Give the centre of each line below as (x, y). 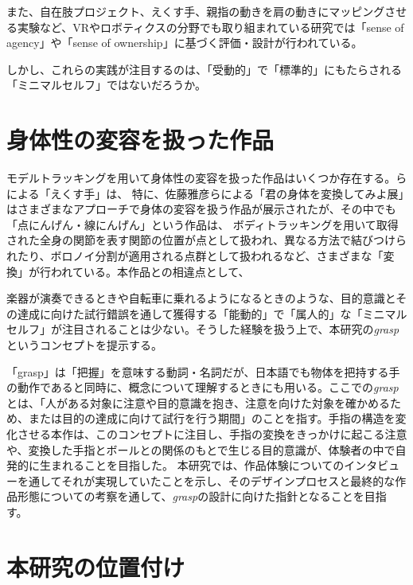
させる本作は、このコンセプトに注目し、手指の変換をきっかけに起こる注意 (212, 434)
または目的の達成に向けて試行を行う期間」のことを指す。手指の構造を (212, 418)
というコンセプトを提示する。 (84, 345)
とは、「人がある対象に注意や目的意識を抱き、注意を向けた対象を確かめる (199, 402)
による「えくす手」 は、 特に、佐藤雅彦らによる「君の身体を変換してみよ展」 (205, 193)
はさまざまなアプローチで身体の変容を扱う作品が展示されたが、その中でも (201, 209)
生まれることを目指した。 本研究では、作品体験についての (192, 465)
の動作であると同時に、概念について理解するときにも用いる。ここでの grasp (203, 387)
